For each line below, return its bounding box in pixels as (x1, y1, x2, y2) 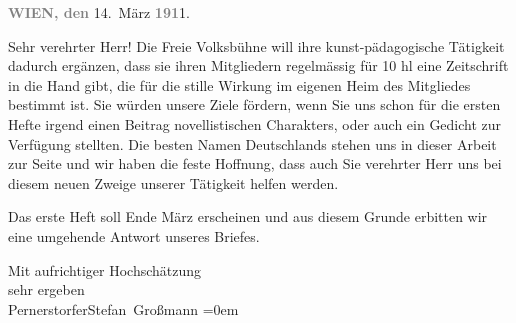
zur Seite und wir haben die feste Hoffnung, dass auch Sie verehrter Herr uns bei (8, 153, 502, 174)
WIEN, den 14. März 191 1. (8, 2, 190, 22)
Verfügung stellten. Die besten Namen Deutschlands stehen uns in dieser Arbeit (8, 133, 497, 154)
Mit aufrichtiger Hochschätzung (8, 259, 202, 280)
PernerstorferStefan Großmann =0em (8, 298, 239, 319)
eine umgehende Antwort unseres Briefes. (8, 225, 260, 246)
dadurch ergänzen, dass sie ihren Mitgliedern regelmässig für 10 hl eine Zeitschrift (8, 55, 509, 76)
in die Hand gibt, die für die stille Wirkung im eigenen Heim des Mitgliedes (8, 74, 471, 95)
